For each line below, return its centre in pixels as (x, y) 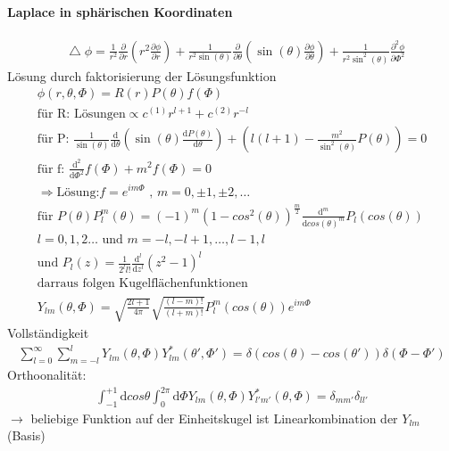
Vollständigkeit (48, 332)
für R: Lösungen (81, 115)
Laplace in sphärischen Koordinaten (120, 11)
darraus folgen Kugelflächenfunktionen (142, 284)
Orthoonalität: (47, 374)
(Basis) (26, 435)
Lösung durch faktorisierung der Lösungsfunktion (142, 75)
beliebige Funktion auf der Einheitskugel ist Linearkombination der (214, 418)
